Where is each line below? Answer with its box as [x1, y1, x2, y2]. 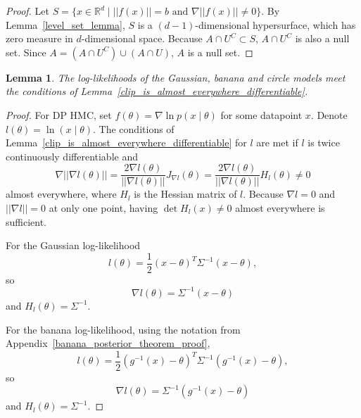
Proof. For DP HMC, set [6, 107, 112, 122]
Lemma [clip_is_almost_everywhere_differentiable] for [6, 135, 247, 150]
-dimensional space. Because [81, 31, 203, 46]
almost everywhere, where [6, 186, 117, 201]
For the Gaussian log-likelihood [6, 238, 141, 253]
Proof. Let [6, 4, 49, 18]
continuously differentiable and [6, 148, 138, 163]
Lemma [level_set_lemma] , [6, 17, 125, 32]
